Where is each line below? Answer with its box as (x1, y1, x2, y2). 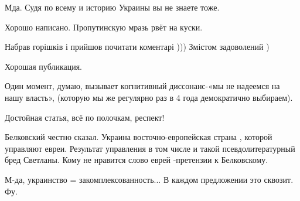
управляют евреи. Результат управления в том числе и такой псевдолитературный (5, 142, 295, 154)
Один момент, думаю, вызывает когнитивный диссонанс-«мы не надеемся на (5, 80, 280, 92)
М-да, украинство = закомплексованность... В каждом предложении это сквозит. (5, 173, 294, 185)
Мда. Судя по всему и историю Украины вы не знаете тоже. (5, 1, 220, 13)
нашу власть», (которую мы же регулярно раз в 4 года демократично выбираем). (5, 91, 293, 103)
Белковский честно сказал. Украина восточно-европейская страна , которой (5, 131, 272, 143)
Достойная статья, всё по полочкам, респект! (5, 111, 165, 123)
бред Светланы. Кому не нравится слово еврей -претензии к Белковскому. (5, 154, 268, 166)
